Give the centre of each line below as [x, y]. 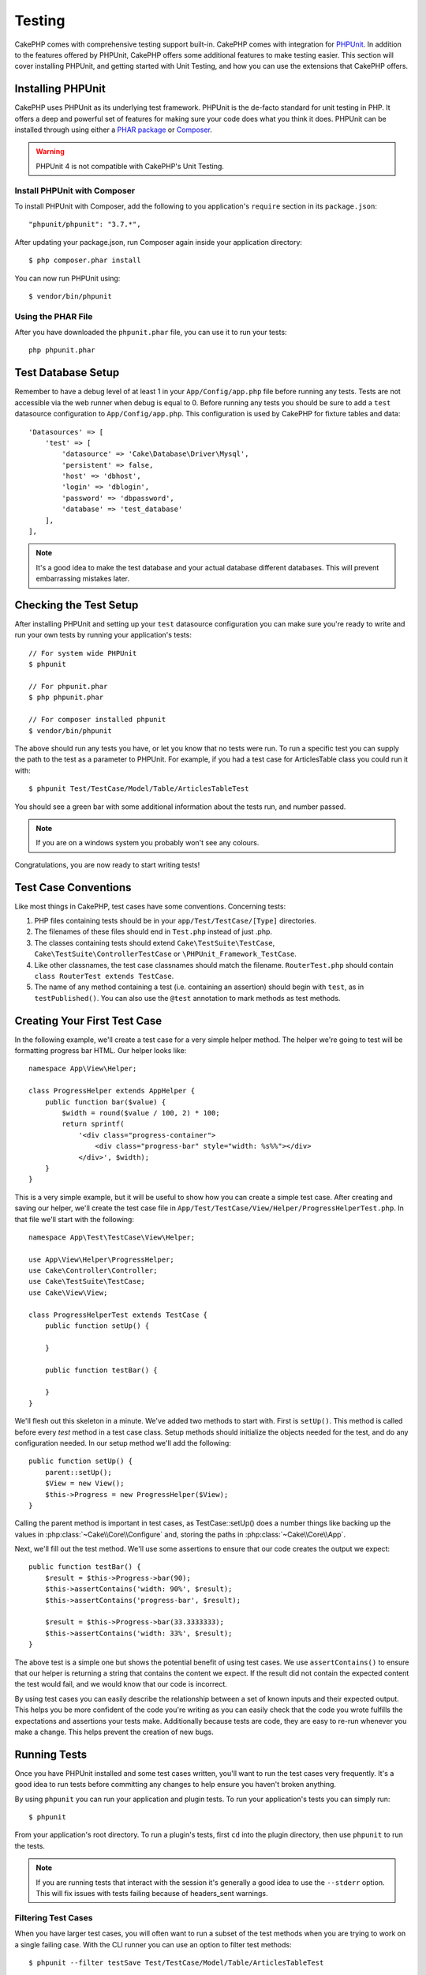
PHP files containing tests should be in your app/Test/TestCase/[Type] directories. [176, 921]
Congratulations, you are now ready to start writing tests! [107, 864]
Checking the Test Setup [77, 605]
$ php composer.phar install [85, 260]
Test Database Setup [67, 372]
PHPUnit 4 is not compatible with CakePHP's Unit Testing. [130, 166]
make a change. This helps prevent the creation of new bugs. [114, 1732]
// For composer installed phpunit [97, 720]
